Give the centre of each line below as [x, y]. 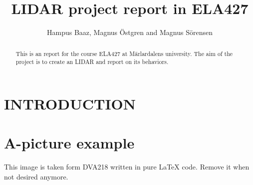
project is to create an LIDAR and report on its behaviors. [92, 62]
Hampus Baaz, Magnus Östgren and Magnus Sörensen [130, 32]
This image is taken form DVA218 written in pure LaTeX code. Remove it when [127, 167]
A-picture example [69, 143]
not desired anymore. [36, 176]
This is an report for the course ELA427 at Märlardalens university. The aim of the [124, 53]
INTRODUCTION [70, 103]
